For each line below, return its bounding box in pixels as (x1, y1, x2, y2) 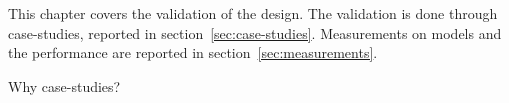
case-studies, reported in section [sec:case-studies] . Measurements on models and (8, 22, 502, 43)
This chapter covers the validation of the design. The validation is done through (8, 3, 498, 23)
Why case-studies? (8, 75, 121, 96)
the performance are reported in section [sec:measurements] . (8, 42, 378, 63)
